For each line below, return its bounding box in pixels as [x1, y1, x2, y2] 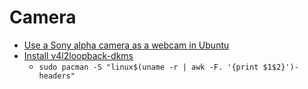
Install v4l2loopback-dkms [23, 49, 134, 61]
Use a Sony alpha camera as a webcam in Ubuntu [23, 39, 230, 51]
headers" [38, 71, 76, 81]
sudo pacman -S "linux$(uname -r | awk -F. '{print [38, 62, 259, 72]
